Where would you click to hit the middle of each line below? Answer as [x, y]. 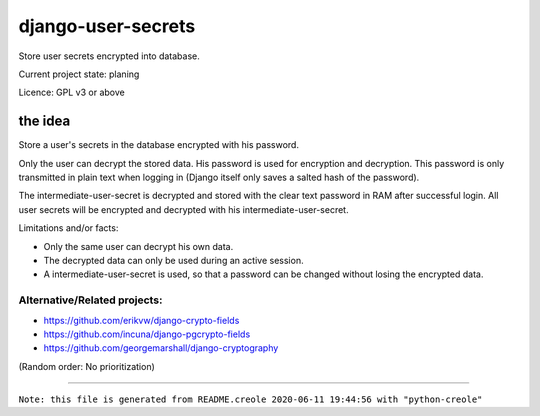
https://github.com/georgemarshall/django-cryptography [161, 348]
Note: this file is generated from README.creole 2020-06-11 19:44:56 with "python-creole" [250, 399]
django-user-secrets [107, 26]
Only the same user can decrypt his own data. [138, 246]
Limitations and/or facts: [68, 228]
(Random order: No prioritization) [86, 366]
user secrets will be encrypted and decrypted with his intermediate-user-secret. [183, 209]
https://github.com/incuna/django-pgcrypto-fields [147, 334]
